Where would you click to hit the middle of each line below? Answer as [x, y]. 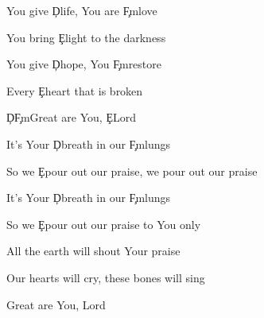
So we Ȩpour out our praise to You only [104, 224]
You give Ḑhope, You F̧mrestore [84, 64]
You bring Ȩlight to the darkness [86, 37]
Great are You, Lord [56, 304]
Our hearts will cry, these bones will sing [106, 277]
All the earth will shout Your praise [93, 251]
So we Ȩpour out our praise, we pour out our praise [132, 171]
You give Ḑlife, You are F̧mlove [82, 10]
